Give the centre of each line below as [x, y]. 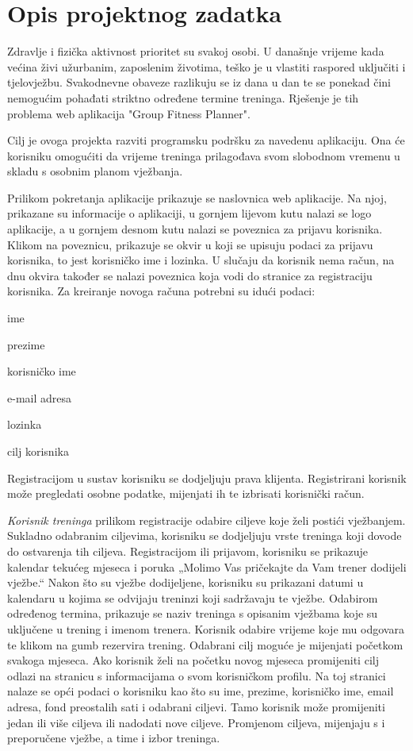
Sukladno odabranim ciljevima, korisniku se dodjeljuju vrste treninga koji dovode [205, 535]
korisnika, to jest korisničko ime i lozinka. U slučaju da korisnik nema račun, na [201, 260]
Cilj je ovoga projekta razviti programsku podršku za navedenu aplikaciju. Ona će [206, 140]
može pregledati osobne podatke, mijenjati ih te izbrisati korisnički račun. [186, 493]
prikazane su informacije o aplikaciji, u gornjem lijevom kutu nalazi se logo [189, 213]
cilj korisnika [38, 451]
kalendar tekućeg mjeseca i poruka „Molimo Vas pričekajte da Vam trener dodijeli [207, 566]
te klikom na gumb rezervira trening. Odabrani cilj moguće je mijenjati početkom [205, 644]
